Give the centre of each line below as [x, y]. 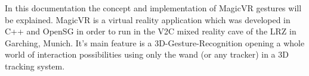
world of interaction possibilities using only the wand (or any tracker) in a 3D [147, 54]
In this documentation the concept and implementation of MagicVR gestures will [153, 8]
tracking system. [35, 66]
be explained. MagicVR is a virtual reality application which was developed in [148, 19]
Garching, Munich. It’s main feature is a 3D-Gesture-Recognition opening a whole [155, 42]
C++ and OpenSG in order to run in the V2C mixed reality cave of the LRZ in [151, 31]
